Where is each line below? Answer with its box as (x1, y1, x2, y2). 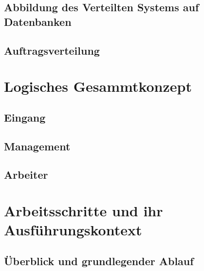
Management (4, 138, 71, 153)
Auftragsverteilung (4, 42, 100, 58)
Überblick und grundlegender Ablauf (4, 253, 194, 268)
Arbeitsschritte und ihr (4, 200, 163, 220)
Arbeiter (4, 167, 48, 182)
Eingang (4, 109, 46, 125)
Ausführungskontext (4, 220, 142, 240)
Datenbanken (4, 14, 72, 29)
